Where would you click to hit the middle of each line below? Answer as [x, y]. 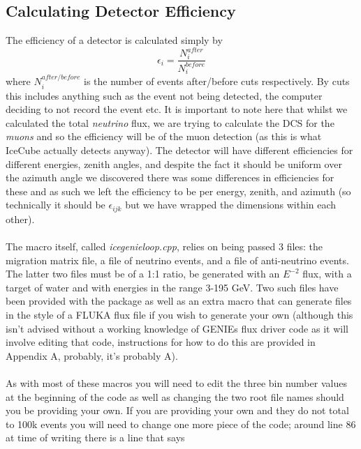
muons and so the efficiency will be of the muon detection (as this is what [164, 136]
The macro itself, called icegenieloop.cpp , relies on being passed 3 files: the [164, 246]
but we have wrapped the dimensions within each [231, 205]
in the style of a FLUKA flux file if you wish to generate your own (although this [179, 315]
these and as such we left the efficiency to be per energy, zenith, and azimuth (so [178, 191]
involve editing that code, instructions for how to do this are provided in [161, 342]
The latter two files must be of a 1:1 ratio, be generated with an [143, 274]
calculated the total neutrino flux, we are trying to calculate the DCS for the [170, 122]
